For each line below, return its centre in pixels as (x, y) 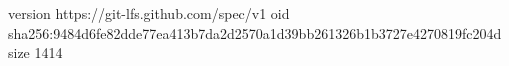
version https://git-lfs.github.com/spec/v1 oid (149, 13)
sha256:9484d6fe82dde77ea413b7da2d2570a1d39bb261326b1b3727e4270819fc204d (255, 32)
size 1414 (35, 52)
